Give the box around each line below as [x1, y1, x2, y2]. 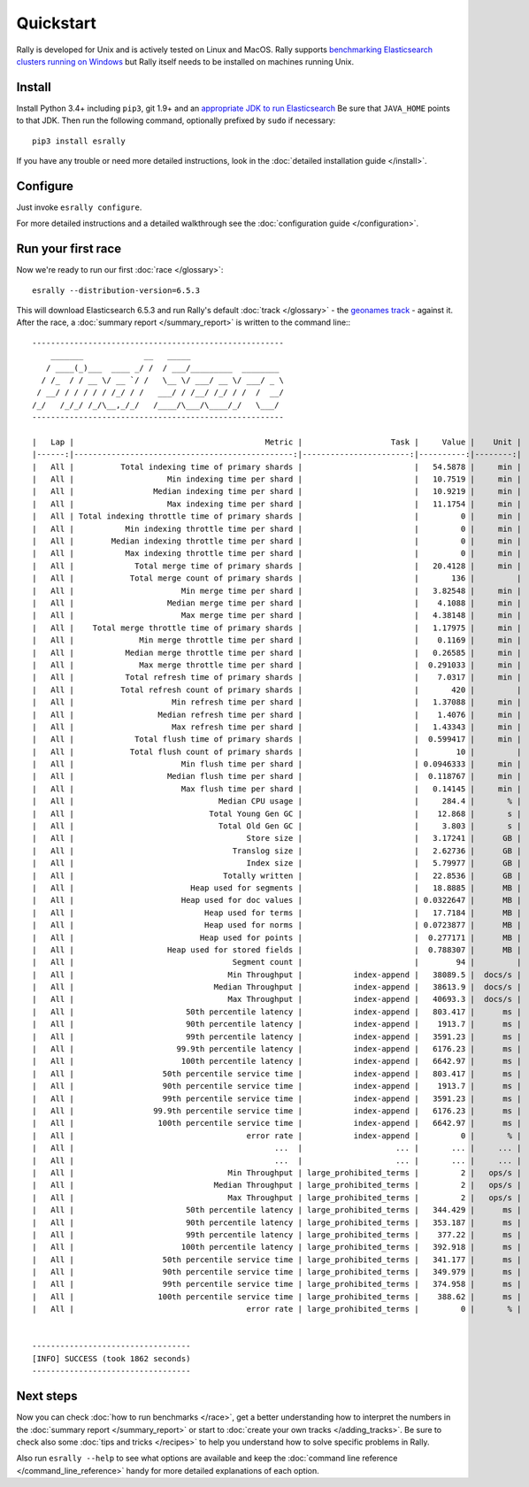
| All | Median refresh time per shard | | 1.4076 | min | [32, 709, 522, 720]
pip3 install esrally [32, 135, 126, 146]
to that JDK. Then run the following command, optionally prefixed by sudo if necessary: [16, 115, 336, 126]
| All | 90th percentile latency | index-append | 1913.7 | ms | [32, 1019, 522, 1029]
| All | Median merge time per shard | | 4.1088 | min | [32, 597, 522, 608]
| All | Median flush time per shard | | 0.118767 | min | [32, 771, 522, 782]
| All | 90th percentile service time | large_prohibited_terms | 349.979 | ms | [32, 1267, 522, 1277]
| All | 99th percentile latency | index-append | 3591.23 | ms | [32, 1031, 522, 1042]
